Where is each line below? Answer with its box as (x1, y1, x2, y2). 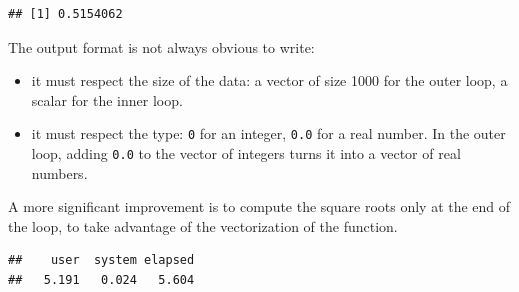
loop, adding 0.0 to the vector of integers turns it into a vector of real (31, 143, 461, 164)
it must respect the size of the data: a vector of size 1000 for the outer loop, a (31, 70, 508, 91)
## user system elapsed (8, 253, 195, 268)
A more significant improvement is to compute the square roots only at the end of (8, 196, 511, 217)
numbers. (31, 162, 88, 183)
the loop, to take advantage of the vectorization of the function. (8, 215, 398, 236)
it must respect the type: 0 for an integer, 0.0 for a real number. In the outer (31, 123, 506, 144)
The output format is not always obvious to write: (8, 36, 315, 57)
